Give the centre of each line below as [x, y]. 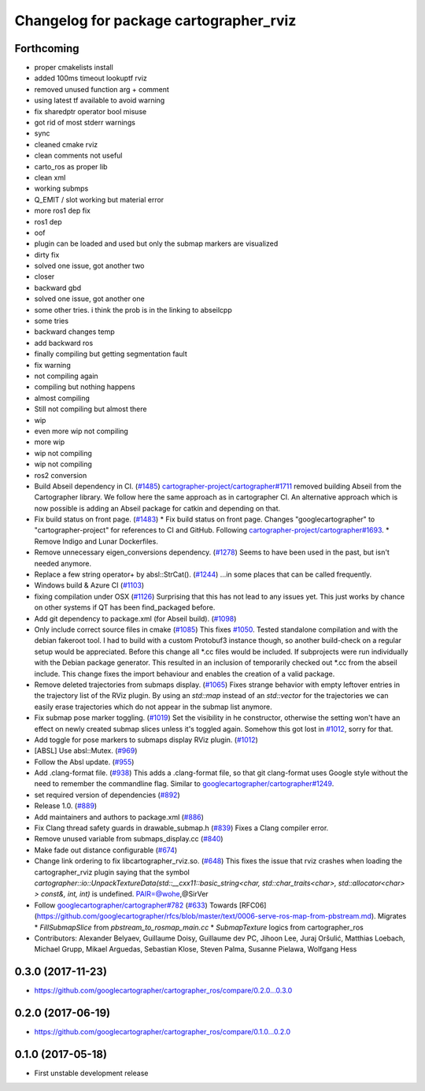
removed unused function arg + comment [102, 89]
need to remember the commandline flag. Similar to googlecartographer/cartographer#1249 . [184, 784]
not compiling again [66, 376]
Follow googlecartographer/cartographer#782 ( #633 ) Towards [136, 905]
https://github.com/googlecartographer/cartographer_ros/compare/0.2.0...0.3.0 [163, 991]
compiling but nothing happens [85, 387]
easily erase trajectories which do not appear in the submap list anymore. [153, 707]
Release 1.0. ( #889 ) [66, 806]
